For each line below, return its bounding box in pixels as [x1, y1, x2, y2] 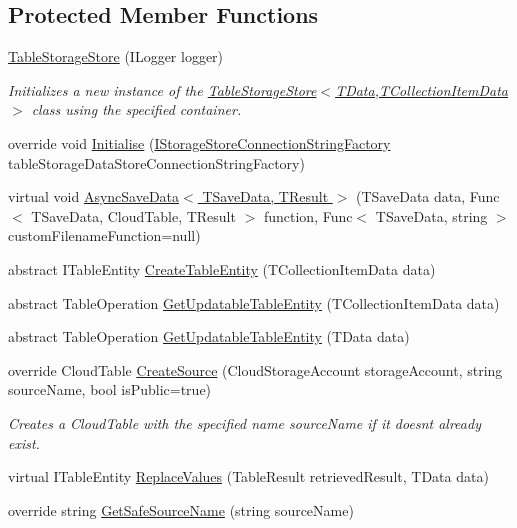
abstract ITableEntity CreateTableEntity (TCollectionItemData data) [8, 258, 436, 279]
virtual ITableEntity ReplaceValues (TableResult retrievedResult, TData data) [8, 466, 489, 487]
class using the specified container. [31, 99, 242, 120]
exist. [8, 432, 40, 453]
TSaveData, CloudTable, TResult [31, 205, 236, 226]
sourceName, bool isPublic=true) [8, 379, 212, 400]
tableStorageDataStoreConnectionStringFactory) [8, 152, 305, 173]
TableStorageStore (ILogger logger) [8, 46, 224, 67]
